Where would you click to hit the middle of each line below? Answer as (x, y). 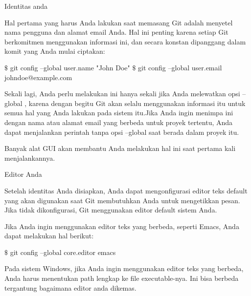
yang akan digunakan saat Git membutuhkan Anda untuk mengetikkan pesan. (122, 200)
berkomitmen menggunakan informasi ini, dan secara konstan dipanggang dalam (125, 41)
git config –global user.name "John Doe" (70, 67)
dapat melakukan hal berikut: (49, 236)
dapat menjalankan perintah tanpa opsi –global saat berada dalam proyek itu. (122, 132)
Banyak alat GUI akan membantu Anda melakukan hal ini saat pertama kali (120, 148)
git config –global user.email (180, 67)
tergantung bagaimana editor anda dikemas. (70, 287)
